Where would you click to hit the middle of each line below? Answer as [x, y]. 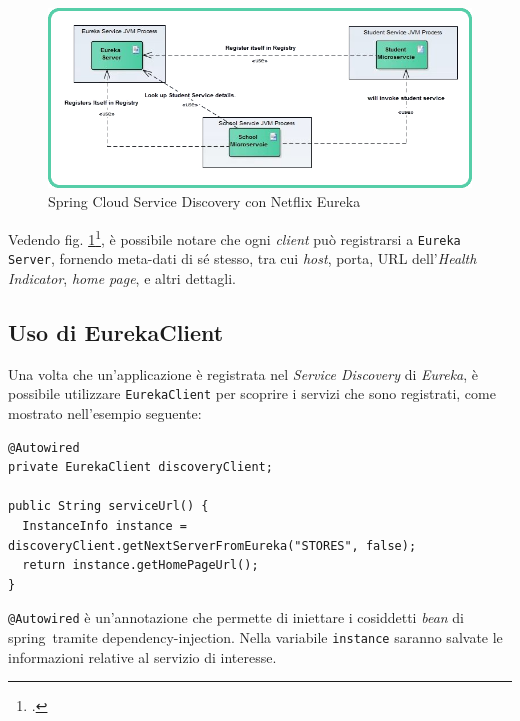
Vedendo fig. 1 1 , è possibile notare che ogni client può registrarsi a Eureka [234, 237]
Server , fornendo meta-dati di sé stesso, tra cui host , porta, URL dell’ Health [242, 258]
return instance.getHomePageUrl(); [140, 565]
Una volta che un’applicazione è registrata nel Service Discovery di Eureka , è [243, 373]
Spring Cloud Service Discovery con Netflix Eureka [204, 201]
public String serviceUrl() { [108, 506]
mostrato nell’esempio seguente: [105, 412]
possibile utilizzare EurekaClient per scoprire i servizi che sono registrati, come [252, 393]
